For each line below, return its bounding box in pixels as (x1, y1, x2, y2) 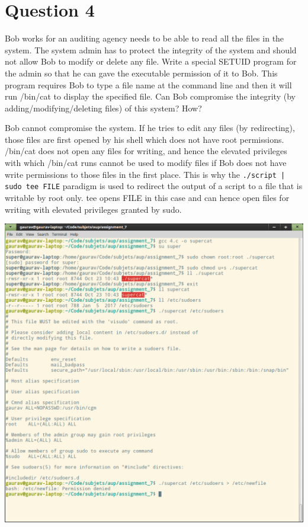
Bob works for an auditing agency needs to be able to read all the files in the (5, 32, 284, 44)
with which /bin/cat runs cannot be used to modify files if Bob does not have (5, 156, 287, 169)
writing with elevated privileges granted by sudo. (5, 203, 182, 215)
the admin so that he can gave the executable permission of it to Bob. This (5, 66, 278, 79)
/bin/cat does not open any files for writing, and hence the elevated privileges (5, 145, 287, 157)
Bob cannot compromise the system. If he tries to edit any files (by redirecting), (5, 122, 295, 134)
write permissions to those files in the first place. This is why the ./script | (5, 168, 285, 180)
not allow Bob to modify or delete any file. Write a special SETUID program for (5, 55, 297, 68)
